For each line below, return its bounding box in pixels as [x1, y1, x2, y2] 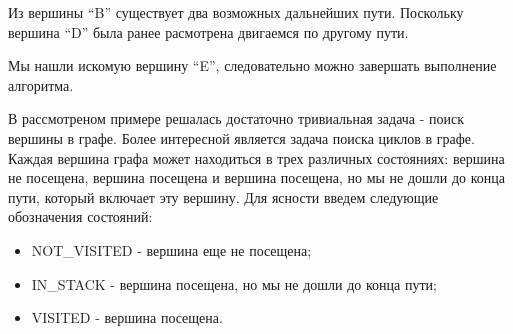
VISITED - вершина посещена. [31, 307, 223, 328]
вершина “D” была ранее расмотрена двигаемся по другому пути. [8, 21, 409, 42]
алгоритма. [8, 74, 74, 95]
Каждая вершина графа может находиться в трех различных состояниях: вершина [8, 147, 505, 168]
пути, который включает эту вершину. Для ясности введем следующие [8, 186, 439, 207]
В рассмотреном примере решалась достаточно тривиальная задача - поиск [8, 108, 465, 129]
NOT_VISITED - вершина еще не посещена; [31, 239, 312, 260]
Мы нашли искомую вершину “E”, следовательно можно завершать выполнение [8, 55, 497, 76]
